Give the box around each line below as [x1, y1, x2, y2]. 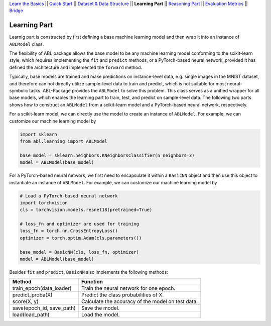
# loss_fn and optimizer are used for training [20, 221, 139, 227]
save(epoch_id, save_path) [12, 304, 76, 311]
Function [81, 278, 103, 285]
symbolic [9, 88, 29, 94]
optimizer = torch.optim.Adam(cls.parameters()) [20, 235, 142, 241]
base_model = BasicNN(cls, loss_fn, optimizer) [20, 249, 139, 255]
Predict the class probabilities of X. [81, 291, 164, 298]
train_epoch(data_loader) [12, 285, 72, 292]
